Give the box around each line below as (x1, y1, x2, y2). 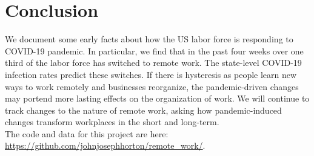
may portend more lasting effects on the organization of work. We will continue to (5, 92, 310, 105)
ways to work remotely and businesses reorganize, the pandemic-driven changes (5, 80, 299, 93)
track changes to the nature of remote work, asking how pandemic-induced (5, 103, 282, 116)
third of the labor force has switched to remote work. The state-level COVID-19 (5, 56, 302, 69)
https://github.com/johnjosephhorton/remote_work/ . (5, 139, 205, 152)
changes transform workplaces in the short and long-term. (5, 115, 219, 128)
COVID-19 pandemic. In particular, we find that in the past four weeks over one (5, 44, 304, 57)
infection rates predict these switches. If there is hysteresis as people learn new (5, 68, 297, 80)
